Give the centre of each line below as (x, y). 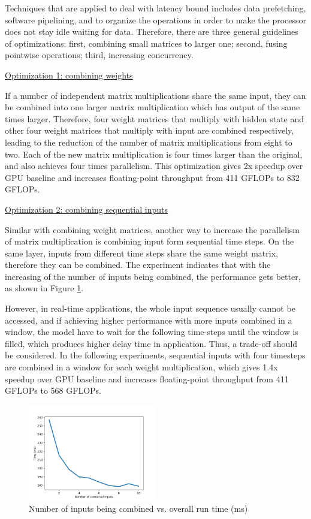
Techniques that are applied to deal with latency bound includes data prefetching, (155, 8)
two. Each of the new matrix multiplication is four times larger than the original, (154, 154)
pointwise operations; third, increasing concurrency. (99, 55)
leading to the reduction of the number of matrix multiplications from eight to (149, 142)
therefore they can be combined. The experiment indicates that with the (138, 265)
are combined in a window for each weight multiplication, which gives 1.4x (141, 367)
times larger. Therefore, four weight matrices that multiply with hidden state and (155, 118)
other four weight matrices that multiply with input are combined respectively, (150, 130)
